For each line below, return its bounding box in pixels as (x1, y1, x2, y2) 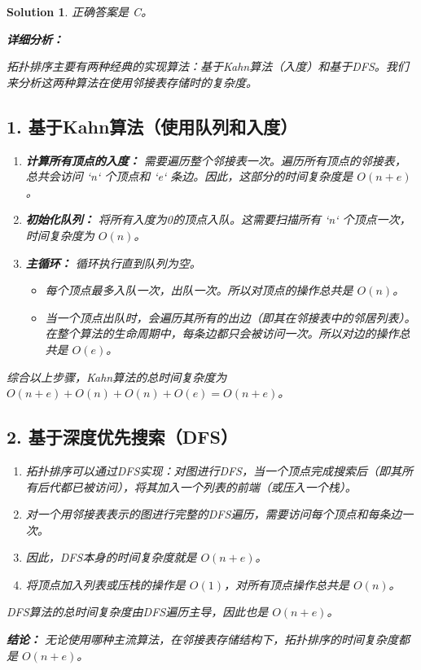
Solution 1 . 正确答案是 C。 (7, 3, 153, 20)
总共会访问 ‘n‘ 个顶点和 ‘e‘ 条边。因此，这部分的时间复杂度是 (25, 168, 353, 185)
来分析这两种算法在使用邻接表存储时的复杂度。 (7, 73, 257, 90)
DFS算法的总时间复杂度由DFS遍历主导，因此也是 (7, 603, 269, 620)
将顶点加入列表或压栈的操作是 (25, 576, 186, 593)
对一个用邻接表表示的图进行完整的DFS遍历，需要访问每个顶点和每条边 (25, 506, 402, 523)
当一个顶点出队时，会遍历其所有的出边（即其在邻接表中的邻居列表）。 (45, 309, 416, 326)
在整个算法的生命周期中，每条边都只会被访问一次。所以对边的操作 (45, 325, 399, 342)
